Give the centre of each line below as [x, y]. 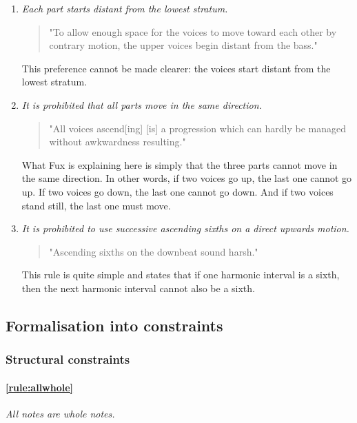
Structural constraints [68, 359]
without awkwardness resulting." [118, 142]
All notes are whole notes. [60, 413]
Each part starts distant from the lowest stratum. [125, 8]
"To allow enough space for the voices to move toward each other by [193, 31]
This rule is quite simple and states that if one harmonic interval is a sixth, [181, 275]
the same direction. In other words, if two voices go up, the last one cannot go [187, 178]
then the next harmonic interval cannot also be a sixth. [138, 288]
